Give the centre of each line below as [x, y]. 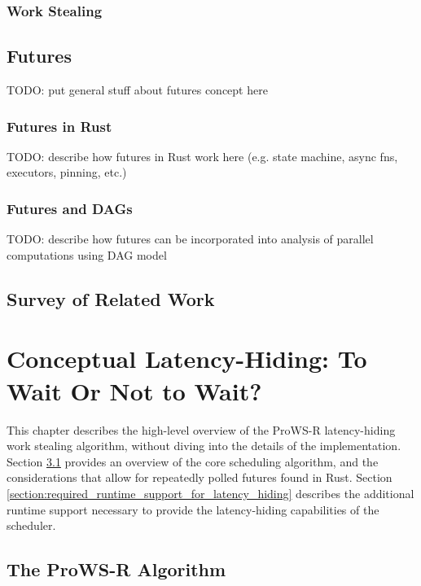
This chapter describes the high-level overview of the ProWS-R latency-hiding [201, 429]
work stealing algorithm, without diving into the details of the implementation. [204, 446]
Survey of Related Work [111, 298]
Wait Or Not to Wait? [134, 390]
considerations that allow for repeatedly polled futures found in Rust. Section [200, 477]
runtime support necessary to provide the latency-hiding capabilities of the [193, 509]
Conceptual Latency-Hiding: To [187, 359]
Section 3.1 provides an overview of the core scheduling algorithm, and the [193, 461]
